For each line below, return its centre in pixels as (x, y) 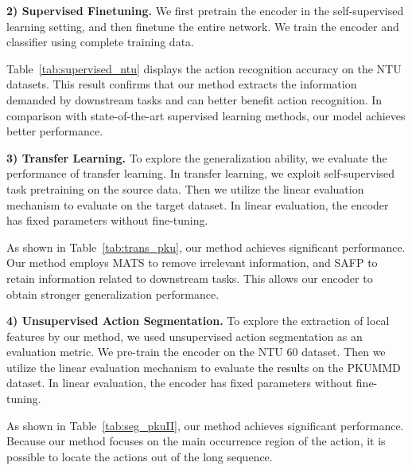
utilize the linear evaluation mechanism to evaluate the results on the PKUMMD (204, 367)
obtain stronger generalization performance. (113, 294)
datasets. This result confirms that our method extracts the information (182, 84)
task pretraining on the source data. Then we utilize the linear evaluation (185, 188)
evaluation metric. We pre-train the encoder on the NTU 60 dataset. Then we (196, 352)
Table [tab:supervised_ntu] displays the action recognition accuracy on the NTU (204, 68)
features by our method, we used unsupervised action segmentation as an (185, 336)
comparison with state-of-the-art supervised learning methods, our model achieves (206, 115)
